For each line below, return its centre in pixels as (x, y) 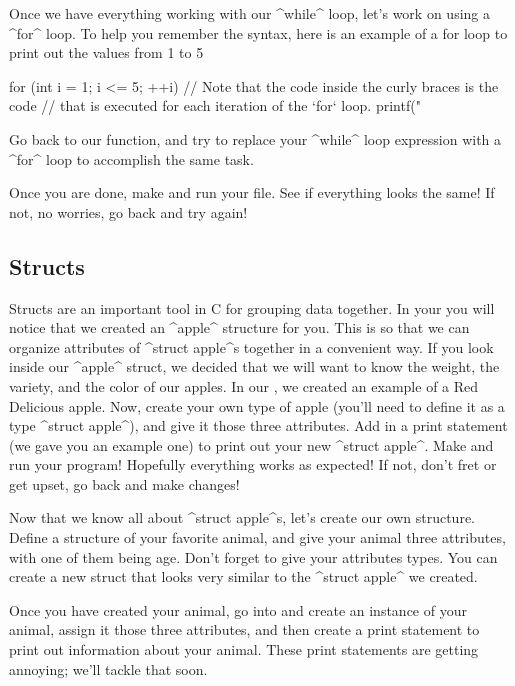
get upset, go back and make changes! (124, 483)
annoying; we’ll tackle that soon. (108, 668)
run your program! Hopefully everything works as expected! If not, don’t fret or (253, 464)
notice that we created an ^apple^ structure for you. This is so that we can (239, 327)
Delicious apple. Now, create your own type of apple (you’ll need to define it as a (257, 405)
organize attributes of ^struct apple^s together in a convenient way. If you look (251, 346)
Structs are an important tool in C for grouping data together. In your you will (252, 307)
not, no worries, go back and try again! (128, 211)
